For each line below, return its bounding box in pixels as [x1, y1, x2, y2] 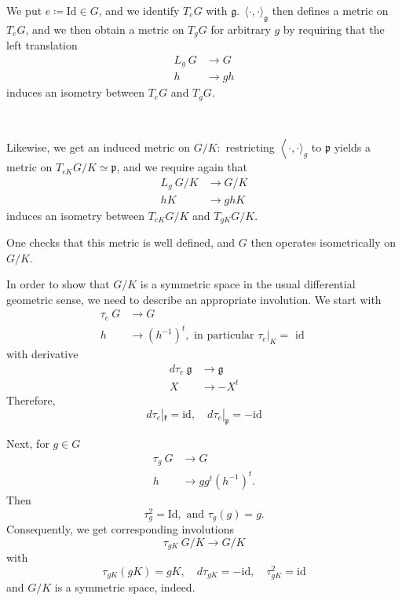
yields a [334, 139, 371, 156]
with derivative [6, 346, 79, 362]
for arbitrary [210, 20, 271, 37]
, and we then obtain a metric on [25, 20, 185, 37]
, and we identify [98, 2, 180, 18]
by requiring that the [283, 20, 385, 37]
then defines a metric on [272, 2, 389, 18]
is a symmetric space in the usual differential [140, 276, 356, 292]
